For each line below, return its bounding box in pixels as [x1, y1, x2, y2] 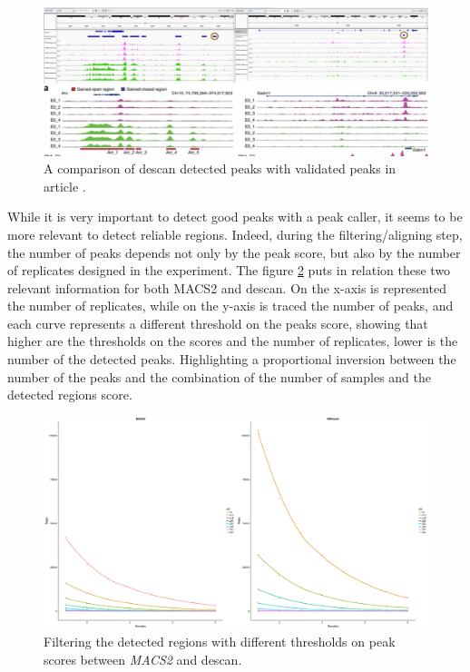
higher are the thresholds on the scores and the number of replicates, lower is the [7, 331, 458, 351]
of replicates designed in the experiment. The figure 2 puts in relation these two [7, 261, 451, 280]
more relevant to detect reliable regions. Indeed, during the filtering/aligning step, [7, 224, 463, 243]
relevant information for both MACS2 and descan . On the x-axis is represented [7, 278, 446, 297]
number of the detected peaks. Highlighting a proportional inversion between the [7, 350, 456, 369]
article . [44, 176, 86, 195]
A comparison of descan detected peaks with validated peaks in [44, 159, 397, 178]
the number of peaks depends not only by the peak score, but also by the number [7, 242, 461, 262]
